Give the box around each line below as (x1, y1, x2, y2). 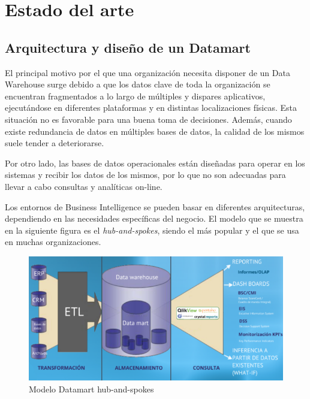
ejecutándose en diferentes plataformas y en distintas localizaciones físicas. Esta (5, 101, 297, 114)
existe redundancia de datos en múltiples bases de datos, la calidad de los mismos (5, 125, 305, 137)
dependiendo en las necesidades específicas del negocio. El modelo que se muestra (5, 212, 303, 225)
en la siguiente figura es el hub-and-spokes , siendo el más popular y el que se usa (5, 223, 299, 236)
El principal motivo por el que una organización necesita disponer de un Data (5, 66, 290, 78)
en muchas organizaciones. (5, 235, 101, 248)
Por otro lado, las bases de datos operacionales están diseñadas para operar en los (5, 156, 305, 169)
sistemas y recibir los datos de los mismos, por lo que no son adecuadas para (5, 168, 286, 181)
